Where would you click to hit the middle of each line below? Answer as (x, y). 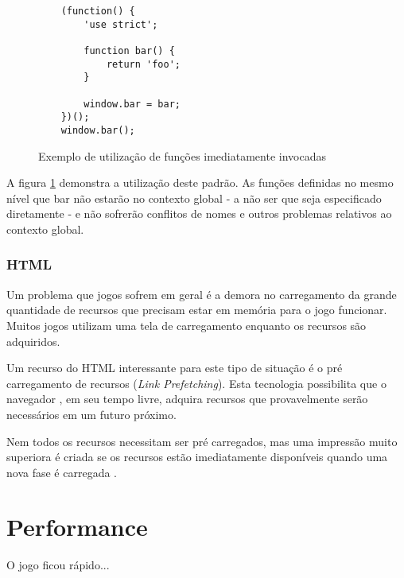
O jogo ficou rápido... (58, 565)
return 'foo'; (143, 64)
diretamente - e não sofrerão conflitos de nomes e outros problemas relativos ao (199, 213)
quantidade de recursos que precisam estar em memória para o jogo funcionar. (197, 310)
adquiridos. (33, 341)
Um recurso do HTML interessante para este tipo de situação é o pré (175, 368)
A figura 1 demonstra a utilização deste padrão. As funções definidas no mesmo (200, 182)
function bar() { (129, 50)
